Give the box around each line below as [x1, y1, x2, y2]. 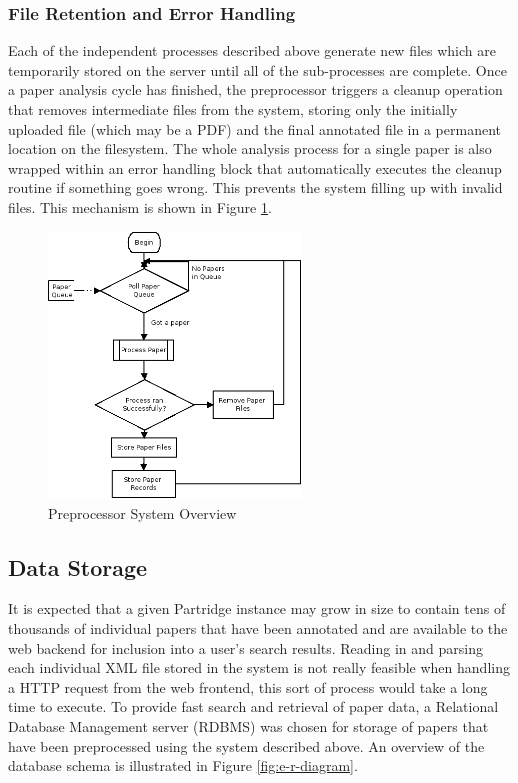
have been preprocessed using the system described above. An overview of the [8, 735, 485, 756]
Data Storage [8, 551, 148, 582]
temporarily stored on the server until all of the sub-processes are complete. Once [8, 59, 507, 80]
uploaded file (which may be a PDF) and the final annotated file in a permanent [8, 118, 501, 139]
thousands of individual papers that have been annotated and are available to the [8, 618, 508, 639]
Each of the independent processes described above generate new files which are [8, 40, 496, 61]
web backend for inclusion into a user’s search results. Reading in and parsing [8, 637, 483, 658]
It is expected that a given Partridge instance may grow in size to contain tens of [8, 598, 506, 619]
